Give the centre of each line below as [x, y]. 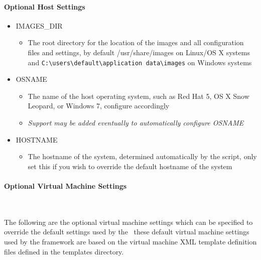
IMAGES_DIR [39, 25]
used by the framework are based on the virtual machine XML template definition [130, 241]
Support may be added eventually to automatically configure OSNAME [136, 123]
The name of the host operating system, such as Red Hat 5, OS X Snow [139, 96]
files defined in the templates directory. [64, 251]
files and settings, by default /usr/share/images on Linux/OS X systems [139, 52]
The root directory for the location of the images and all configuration [136, 42]
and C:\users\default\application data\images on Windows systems [140, 62]
